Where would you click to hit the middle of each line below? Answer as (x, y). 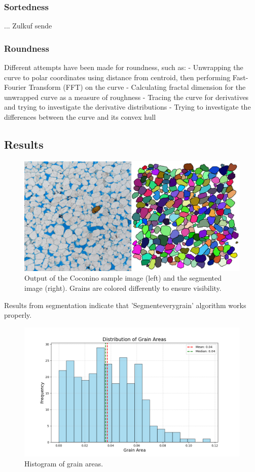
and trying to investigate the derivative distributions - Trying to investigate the (128, 107)
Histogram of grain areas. (64, 463)
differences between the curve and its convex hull (80, 117)
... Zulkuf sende (28, 26)
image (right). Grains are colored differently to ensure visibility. (123, 288)
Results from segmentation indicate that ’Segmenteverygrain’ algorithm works (125, 305)
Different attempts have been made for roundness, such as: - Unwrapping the (124, 67)
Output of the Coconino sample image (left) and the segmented (123, 278)
